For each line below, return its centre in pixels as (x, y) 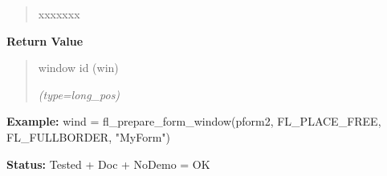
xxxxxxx (59, 14)
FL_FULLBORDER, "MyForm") (89, 136)
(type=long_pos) (79, 94)
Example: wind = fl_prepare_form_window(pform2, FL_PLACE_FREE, (194, 121)
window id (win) (78, 68)
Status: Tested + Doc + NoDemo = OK (108, 164)
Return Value (45, 40)
